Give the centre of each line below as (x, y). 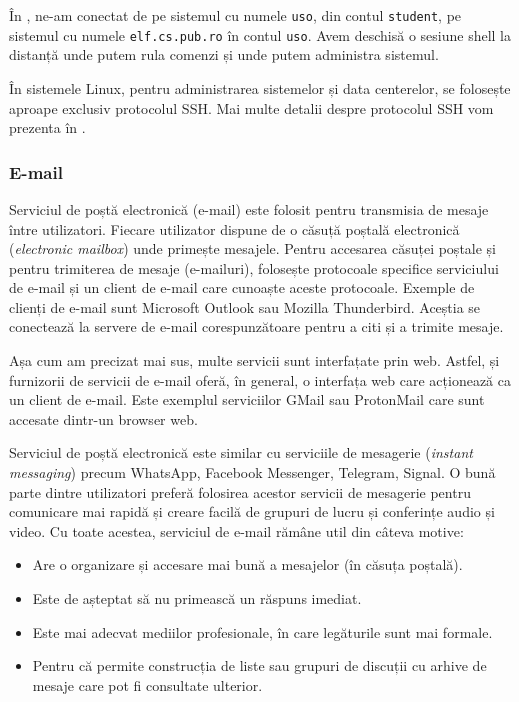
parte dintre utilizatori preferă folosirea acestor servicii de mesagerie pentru (240, 491)
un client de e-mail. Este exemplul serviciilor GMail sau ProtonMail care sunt (247, 399)
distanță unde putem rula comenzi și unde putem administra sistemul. (224, 54)
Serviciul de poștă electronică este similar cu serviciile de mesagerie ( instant (241, 452)
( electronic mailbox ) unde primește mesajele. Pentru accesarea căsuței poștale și (252, 248)
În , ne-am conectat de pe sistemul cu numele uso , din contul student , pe (235, 15)
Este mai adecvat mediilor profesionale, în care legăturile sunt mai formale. (262, 631)
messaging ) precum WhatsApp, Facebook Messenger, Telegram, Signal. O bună (252, 472)
